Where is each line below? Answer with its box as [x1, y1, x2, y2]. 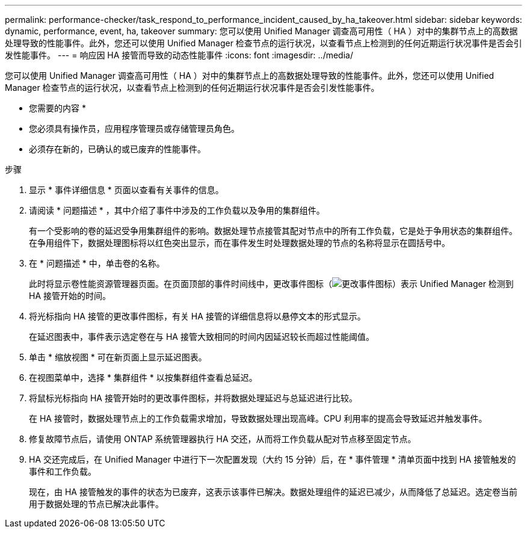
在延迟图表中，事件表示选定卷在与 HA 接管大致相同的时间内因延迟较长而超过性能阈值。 [29, 331, 374, 342]
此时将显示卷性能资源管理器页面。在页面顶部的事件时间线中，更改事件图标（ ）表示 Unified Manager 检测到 [29, 279, 514, 289]
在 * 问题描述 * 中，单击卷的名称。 [29, 258, 165, 268]
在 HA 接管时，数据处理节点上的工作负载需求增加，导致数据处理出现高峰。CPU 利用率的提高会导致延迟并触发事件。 [29, 413, 487, 424]
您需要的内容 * [29, 103, 86, 113]
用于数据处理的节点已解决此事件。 [29, 499, 164, 509]
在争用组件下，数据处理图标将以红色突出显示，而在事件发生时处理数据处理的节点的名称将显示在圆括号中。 [29, 238, 450, 248]
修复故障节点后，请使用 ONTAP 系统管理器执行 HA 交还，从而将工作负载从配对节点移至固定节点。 [29, 434, 416, 444]
